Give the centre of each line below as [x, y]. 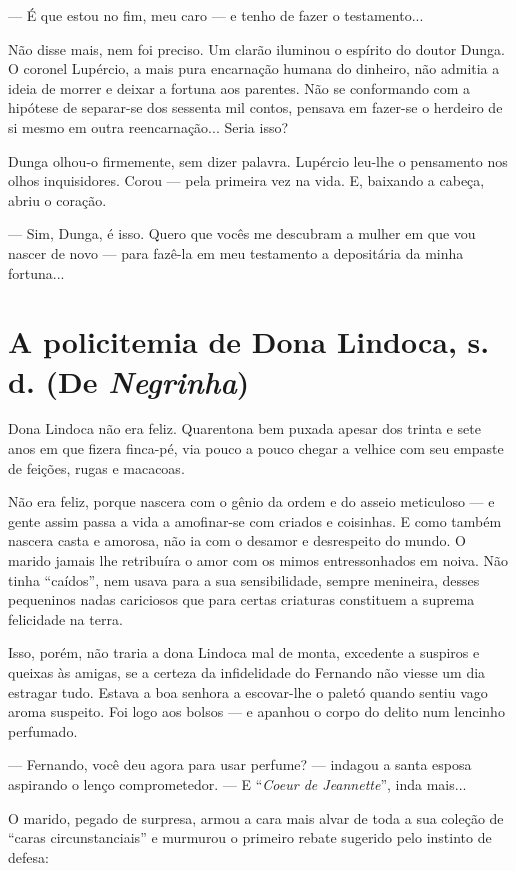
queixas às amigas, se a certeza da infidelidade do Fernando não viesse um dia [247, 671]
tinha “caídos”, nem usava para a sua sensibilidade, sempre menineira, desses [244, 579]
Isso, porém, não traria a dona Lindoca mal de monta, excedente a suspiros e [244, 652]
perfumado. [43, 730]
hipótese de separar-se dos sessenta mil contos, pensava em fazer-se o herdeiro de [255, 107]
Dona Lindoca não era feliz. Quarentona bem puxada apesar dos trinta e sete [244, 428]
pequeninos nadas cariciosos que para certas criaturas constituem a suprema [241, 599]
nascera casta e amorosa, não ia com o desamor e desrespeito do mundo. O [237, 540]
